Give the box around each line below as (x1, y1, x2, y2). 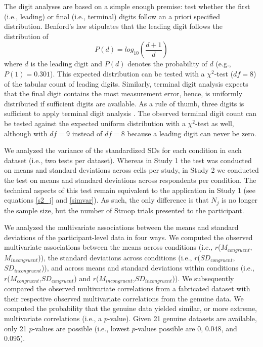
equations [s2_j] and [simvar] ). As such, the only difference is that (4, 195, 209, 205)
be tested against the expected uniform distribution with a (4, 118, 186, 128)
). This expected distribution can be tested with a (50, 68, 205, 79)
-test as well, (195, 118, 234, 128)
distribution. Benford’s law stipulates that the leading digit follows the (4, 21, 223, 31)
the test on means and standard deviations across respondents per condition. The (4, 174, 256, 185)
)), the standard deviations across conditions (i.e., (38, 252, 192, 262)
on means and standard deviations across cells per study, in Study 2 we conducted (4, 165, 259, 175)
